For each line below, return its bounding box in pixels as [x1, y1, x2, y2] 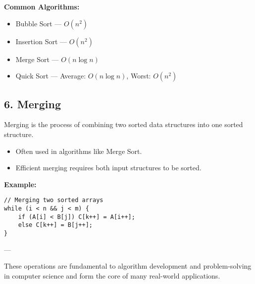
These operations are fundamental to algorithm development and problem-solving [4, 261, 252, 271]
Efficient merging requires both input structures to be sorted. [15, 162, 202, 173]
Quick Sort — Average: [15, 71, 86, 81]
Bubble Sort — [15, 18, 62, 28]
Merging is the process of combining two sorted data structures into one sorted [4, 119, 243, 130]
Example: [4, 179, 37, 189]
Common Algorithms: [4, 1, 80, 11]
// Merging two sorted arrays [4, 197, 103, 204]
